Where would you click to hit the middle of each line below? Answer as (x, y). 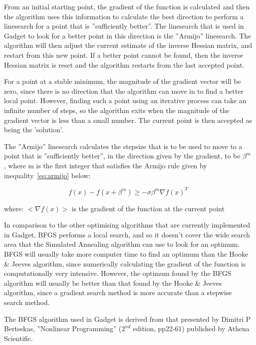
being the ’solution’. (34, 130)
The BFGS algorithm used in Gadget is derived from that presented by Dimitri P (127, 319)
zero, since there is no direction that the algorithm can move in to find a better (124, 91)
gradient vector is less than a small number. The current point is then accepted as (128, 120)
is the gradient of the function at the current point (148, 208)
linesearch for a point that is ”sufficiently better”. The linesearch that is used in (124, 26)
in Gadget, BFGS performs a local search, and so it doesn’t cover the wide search (127, 234)
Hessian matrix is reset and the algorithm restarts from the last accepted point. (124, 64)
